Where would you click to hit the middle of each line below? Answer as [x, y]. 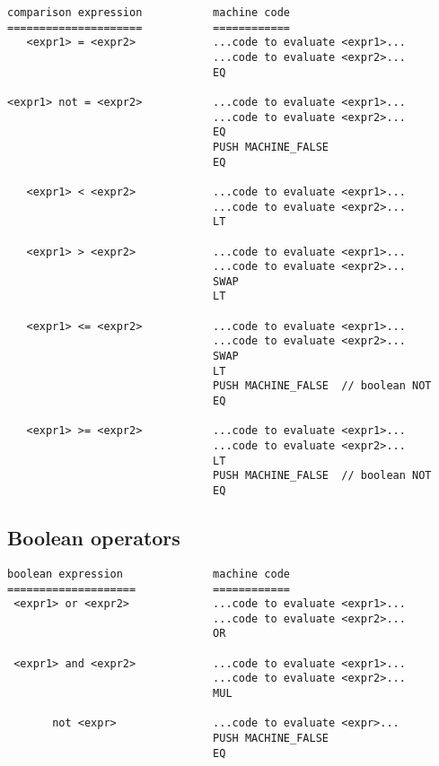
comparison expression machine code [149, 13]
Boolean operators [94, 538]
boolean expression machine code [149, 574]
